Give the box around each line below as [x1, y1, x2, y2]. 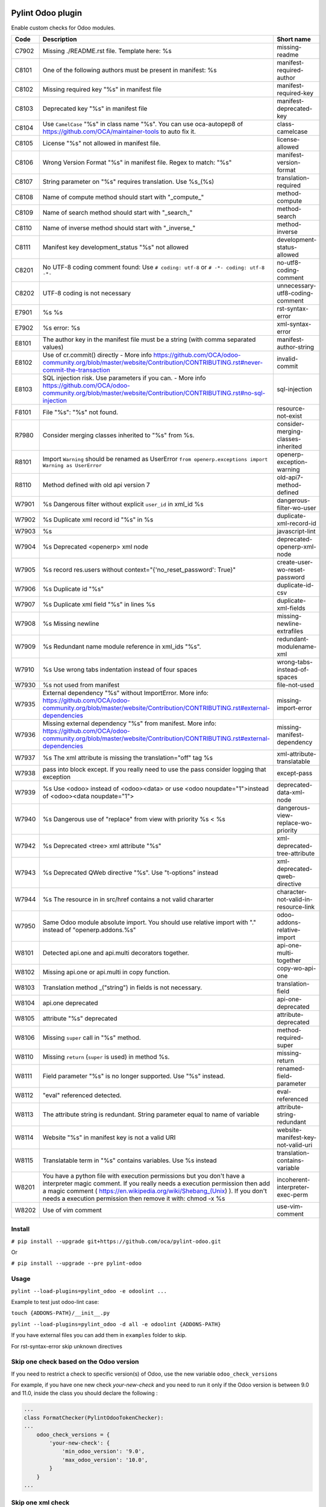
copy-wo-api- [277, 964, 316, 972]
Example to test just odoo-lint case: [11, 1298, 99, 1305]
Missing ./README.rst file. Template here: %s [42, 46, 172, 55]
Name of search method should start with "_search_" [42, 208, 193, 216]
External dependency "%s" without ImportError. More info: [42, 688, 209, 697]
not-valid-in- [277, 895, 313, 904]
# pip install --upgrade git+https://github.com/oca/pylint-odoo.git [11, 1238, 221, 1245]
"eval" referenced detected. [42, 1091, 122, 1100]
